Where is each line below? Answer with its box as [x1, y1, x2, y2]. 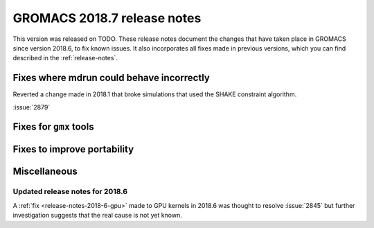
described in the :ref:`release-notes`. [12, 54, 118, 62]
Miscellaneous [12, 166, 78, 177]
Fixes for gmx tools [12, 121, 94, 133]
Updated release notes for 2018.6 [12, 187, 128, 197]
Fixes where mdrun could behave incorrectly [12, 72, 211, 84]
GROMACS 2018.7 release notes [12, 10, 202, 26]
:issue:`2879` [12, 103, 51, 111]
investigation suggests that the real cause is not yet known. [12, 211, 183, 220]
